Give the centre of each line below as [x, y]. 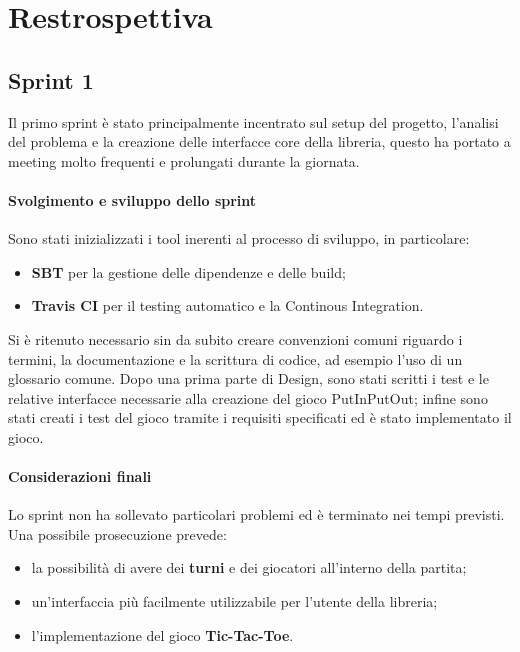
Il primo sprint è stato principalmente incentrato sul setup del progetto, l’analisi [253, 121]
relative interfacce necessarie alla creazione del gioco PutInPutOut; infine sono [248, 397]
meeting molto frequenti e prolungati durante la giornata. [184, 160]
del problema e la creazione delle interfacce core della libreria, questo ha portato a [259, 141]
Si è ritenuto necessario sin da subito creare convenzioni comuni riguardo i [235, 338]
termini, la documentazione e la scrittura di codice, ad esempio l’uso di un [235, 358]
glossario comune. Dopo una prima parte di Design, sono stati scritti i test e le [248, 378]
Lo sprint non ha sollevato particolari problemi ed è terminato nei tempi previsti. [256, 514]
